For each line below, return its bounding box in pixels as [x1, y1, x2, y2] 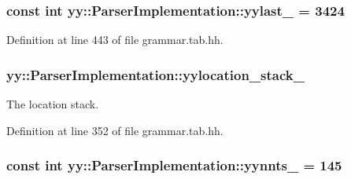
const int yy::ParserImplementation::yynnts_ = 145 [6, 155, 342, 175]
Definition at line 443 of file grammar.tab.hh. [6, 31, 224, 48]
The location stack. [6, 96, 99, 112]
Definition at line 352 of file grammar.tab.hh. [6, 122, 224, 138]
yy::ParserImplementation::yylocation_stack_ [6, 64, 305, 84]
